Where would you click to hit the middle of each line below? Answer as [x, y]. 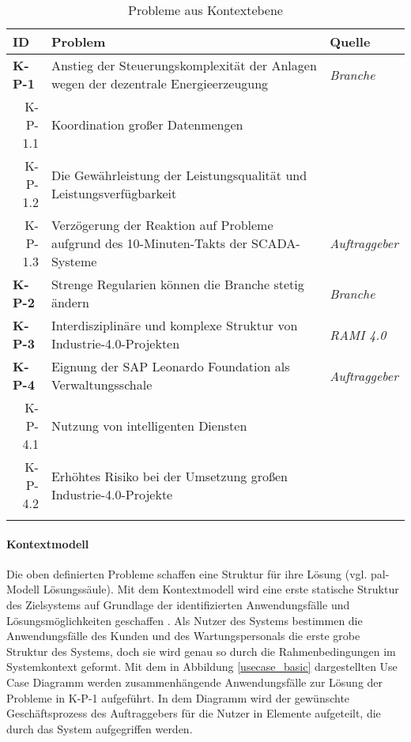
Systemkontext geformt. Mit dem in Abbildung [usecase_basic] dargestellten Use [202, 667]
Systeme [74, 261]
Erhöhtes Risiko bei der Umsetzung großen [169, 476]
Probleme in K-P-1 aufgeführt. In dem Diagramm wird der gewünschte [178, 697]
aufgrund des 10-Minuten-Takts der [149, 243]
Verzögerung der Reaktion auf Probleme [162, 225]
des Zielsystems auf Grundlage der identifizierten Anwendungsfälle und [178, 604]
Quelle [350, 41]
